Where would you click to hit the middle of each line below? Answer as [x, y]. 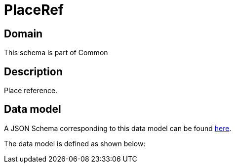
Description [33, 71]
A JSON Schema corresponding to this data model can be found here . [118, 128]
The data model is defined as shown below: [75, 143]
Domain [23, 33]
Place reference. [31, 91]
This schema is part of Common [56, 53]
